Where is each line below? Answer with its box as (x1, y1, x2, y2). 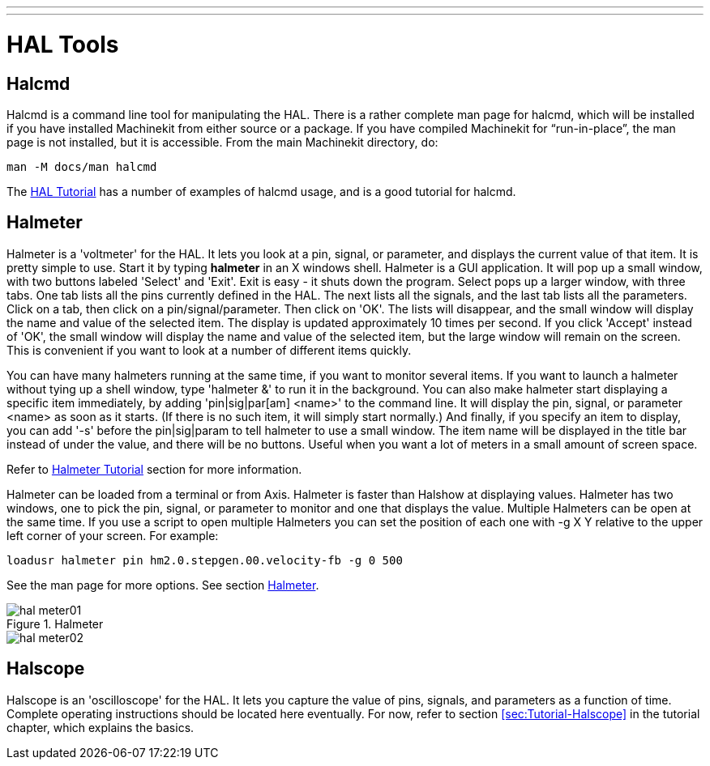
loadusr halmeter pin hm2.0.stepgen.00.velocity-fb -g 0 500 (6, 553, 403, 567)
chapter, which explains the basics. (6, 720, 195, 734)
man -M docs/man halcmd (6, 160, 157, 173)
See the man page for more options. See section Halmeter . (6, 577, 319, 592)
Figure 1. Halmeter (6, 616, 104, 631)
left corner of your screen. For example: (6, 528, 219, 543)
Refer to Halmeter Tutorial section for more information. (6, 462, 302, 476)
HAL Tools (6, 30, 119, 58)
